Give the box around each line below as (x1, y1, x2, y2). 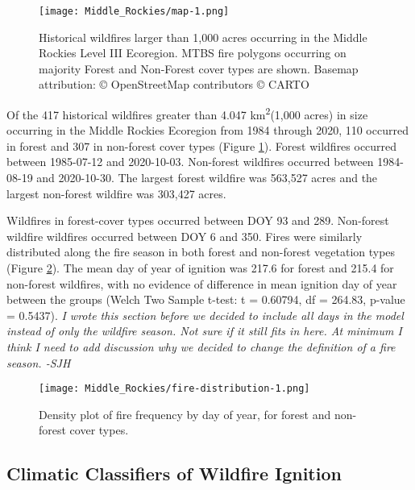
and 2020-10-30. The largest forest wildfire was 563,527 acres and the (36, 169, 378, 186)
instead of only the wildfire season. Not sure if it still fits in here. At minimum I (6, 322, 402, 339)
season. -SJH (6, 354, 71, 371)
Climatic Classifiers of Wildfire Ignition (6, 461, 342, 486)
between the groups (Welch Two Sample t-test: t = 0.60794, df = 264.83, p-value (6, 291, 405, 308)
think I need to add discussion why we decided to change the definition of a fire (6, 338, 396, 355)
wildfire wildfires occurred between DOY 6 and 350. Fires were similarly (6, 227, 363, 244)
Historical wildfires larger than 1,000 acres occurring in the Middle (39, 28, 367, 45)
